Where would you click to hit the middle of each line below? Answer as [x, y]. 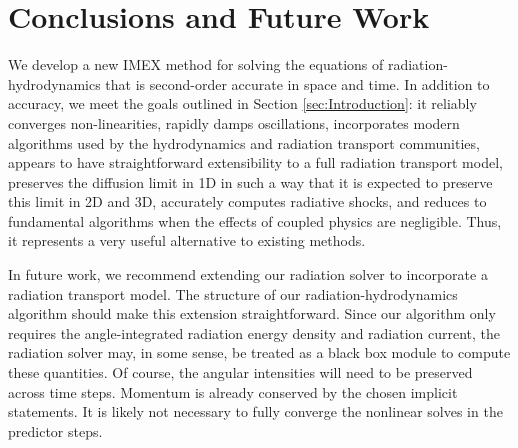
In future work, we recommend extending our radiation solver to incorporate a [248, 274]
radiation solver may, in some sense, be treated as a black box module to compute [259, 352]
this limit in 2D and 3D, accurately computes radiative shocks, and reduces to [247, 201]
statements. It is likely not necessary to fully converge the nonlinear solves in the [255, 411]
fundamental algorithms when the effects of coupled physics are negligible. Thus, [255, 220]
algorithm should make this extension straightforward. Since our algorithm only [252, 313]
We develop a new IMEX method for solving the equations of [196, 64]
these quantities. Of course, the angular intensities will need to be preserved [240, 372]
